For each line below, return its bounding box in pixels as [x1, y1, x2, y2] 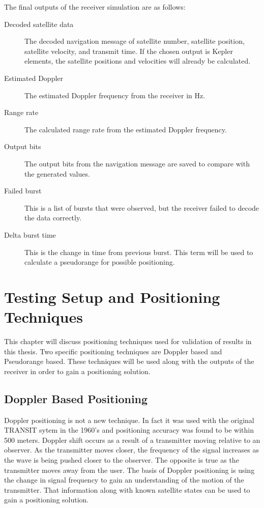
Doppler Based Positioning [4, 390, 148, 406]
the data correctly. [24, 212, 82, 223]
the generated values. [24, 168, 90, 179]
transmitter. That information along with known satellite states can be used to [4, 484, 250, 495]
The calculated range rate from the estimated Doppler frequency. [24, 124, 227, 134]
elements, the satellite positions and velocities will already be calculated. [24, 55, 251, 66]
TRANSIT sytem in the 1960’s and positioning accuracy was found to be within [4, 425, 254, 435]
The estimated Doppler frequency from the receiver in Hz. [24, 90, 206, 100]
